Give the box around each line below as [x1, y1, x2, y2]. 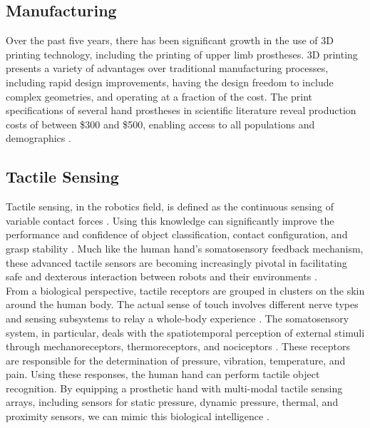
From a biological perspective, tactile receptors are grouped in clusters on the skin [6, 282, 365, 297]
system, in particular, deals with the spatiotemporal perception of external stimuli [6, 325, 365, 340]
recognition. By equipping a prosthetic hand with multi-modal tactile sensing [6, 380, 343, 395]
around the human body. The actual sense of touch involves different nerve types [6, 297, 359, 312]
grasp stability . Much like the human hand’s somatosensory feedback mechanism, [6, 240, 364, 255]
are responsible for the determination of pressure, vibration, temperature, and [6, 352, 346, 367]
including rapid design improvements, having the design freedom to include [6, 74, 334, 89]
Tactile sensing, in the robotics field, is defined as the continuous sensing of [6, 199, 334, 214]
